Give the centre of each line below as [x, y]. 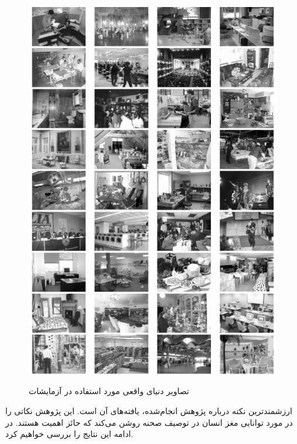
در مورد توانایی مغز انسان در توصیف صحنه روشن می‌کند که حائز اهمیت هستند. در [149, 422]
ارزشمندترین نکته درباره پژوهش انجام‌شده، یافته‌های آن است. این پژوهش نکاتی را [149, 410]
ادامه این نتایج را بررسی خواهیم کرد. [69, 434]
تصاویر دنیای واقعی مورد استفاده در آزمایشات [109, 391]
